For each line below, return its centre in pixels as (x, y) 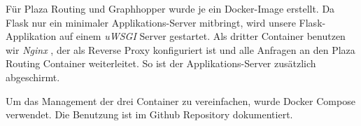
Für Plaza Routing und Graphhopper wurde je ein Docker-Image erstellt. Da (170, 8)
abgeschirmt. (33, 77)
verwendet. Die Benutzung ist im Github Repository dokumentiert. (149, 114)
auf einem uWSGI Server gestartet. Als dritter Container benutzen (203, 36)
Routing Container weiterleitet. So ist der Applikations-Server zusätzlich (161, 63)
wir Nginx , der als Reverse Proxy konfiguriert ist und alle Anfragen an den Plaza (180, 49)
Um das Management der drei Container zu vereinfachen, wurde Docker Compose (180, 100)
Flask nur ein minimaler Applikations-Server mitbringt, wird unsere (151, 22)
